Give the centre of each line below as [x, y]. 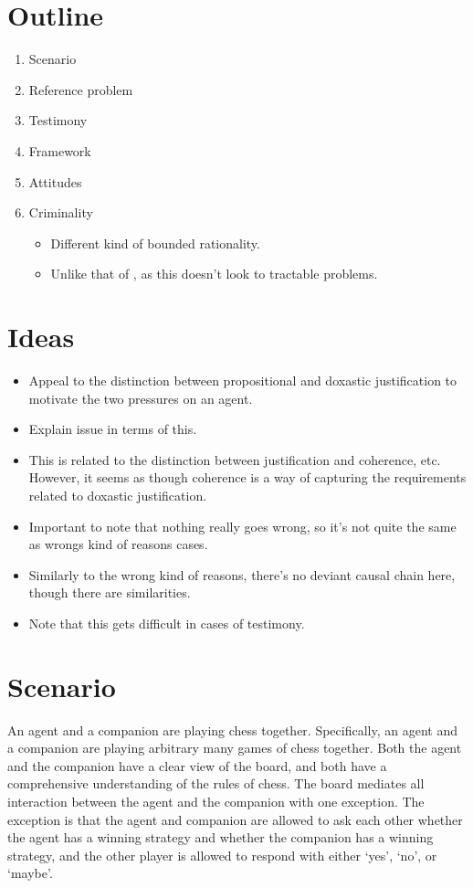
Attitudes [55, 181]
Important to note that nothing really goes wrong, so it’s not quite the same [242, 526]
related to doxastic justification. [118, 495]
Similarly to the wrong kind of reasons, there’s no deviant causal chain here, [242, 574]
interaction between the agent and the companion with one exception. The [216, 802]
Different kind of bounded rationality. [155, 243]
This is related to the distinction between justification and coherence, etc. [235, 459]
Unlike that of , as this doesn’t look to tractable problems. [214, 274]
